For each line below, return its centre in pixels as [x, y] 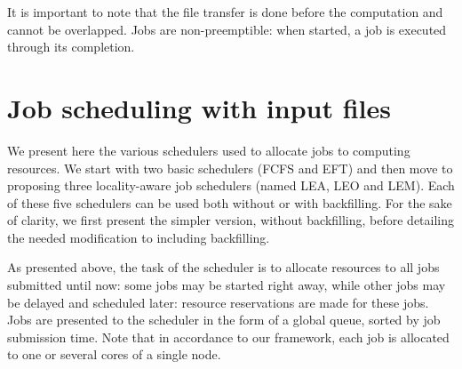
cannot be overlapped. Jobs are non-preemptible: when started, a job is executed [227, 29]
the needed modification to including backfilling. [139, 237]
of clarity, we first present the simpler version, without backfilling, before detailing [231, 220]
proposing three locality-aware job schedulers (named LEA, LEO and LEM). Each [231, 185]
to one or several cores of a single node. [114, 354]
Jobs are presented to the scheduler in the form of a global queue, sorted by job [224, 320]
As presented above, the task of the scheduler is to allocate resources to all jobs [223, 267]
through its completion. [71, 47]
